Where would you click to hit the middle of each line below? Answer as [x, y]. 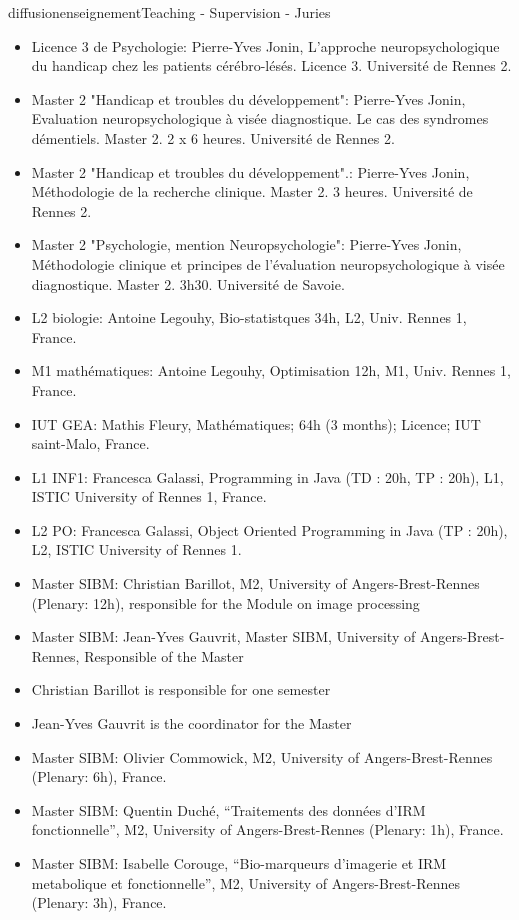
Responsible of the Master [164, 655]
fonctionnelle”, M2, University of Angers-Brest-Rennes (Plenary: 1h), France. [267, 829]
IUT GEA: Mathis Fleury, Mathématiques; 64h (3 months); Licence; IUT [256, 423]
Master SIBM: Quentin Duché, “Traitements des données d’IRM [228, 809]
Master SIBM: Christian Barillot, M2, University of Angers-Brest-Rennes [255, 583]
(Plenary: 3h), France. [99, 902]
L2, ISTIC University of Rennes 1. [136, 549]
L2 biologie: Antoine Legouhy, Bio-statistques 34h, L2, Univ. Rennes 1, [249, 317]
